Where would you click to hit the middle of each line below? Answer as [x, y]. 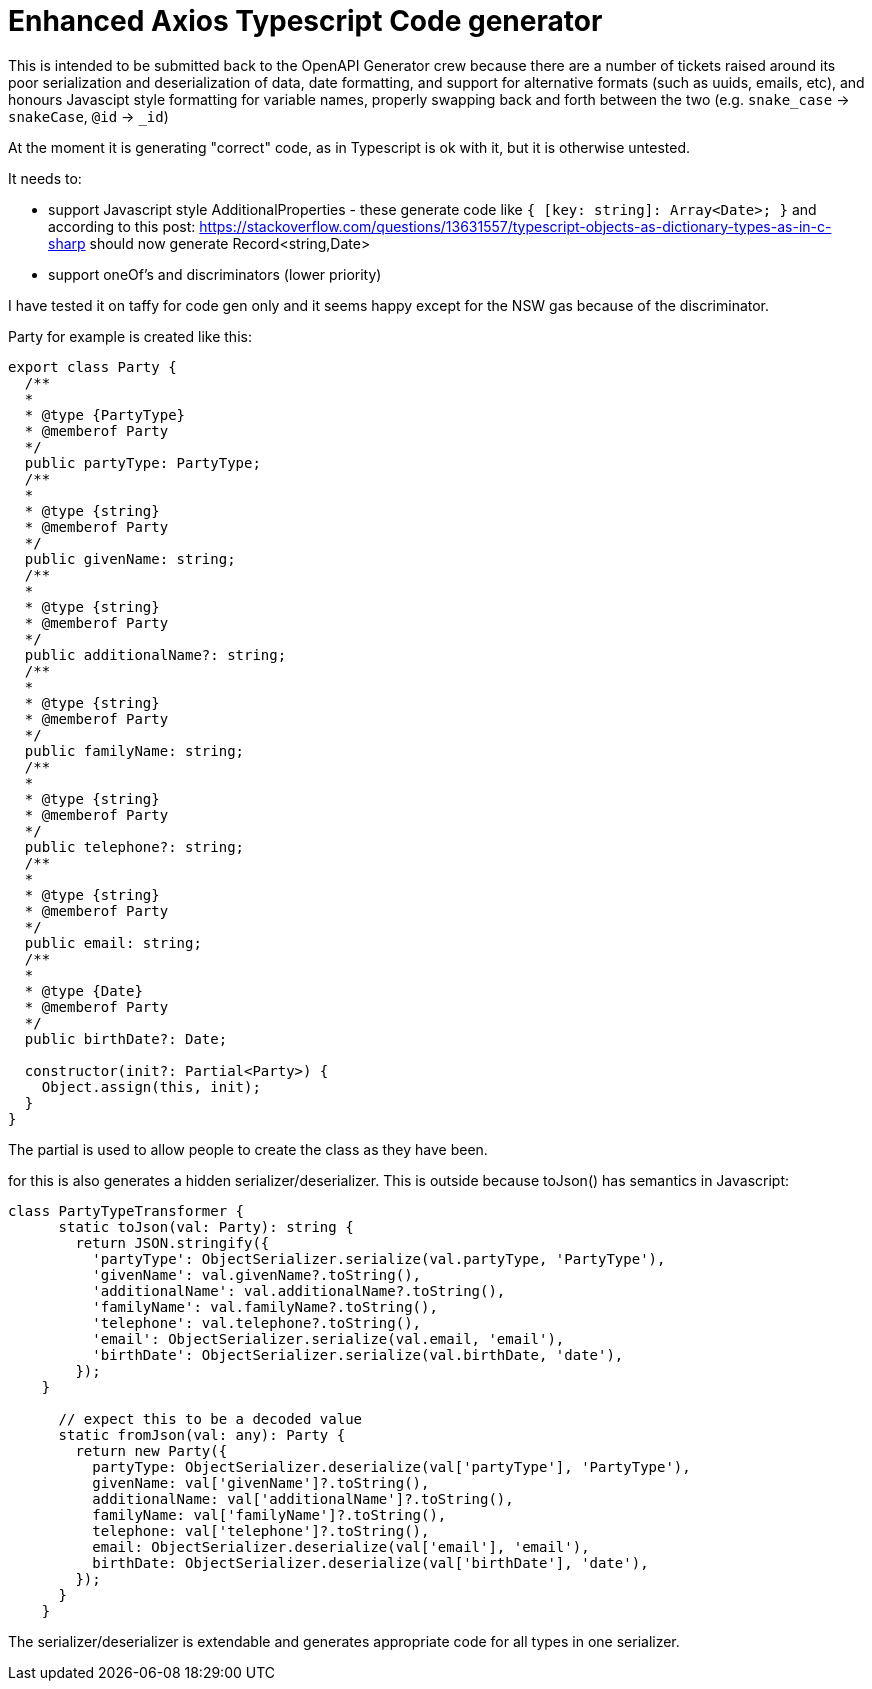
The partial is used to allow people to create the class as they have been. [248, 1149]
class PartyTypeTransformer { [126, 1210]
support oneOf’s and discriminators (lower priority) [215, 274]
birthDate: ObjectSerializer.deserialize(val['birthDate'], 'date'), [370, 1562]
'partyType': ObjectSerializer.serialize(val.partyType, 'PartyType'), [379, 1258]
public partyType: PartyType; [142, 462]
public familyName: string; [134, 750]
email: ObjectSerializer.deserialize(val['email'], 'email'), [341, 1546]
